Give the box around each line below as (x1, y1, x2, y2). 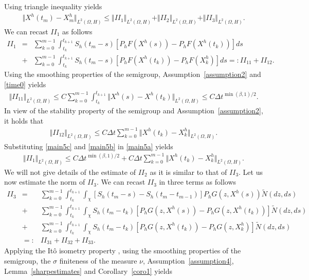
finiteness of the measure (59, 255, 137, 266)
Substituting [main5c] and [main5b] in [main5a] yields (4, 141, 173, 151)
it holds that (4, 115, 44, 126)
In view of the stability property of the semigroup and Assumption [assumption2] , (4, 105, 263, 115)
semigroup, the (4, 255, 51, 266)
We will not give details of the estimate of (4, 166, 136, 177)
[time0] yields (4, 78, 46, 89)
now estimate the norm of (4, 176, 85, 187)
